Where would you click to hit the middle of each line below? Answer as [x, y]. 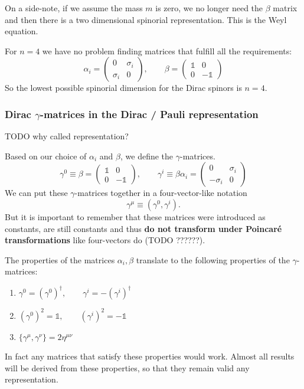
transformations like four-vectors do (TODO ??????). [105, 240]
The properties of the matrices [60, 259]
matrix [285, 8]
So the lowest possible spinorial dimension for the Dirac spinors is [123, 88]
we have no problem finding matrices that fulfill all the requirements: [167, 50]
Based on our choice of [46, 156]
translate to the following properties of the [213, 259]
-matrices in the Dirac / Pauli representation [149, 114]
